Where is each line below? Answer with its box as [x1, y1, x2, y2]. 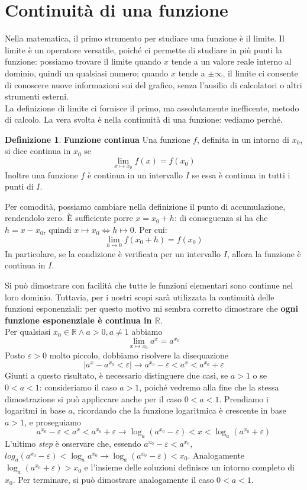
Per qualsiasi [5, 325, 51, 338]
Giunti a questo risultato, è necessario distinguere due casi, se [5, 369, 228, 382]
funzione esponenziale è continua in [5, 313, 152, 326]
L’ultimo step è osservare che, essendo [5, 437, 141, 450]
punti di [5, 180, 34, 193]
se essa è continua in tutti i [192, 168, 290, 181]
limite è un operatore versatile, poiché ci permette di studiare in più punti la [5, 43, 282, 56]
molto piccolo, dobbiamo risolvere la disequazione [49, 348, 229, 361]
